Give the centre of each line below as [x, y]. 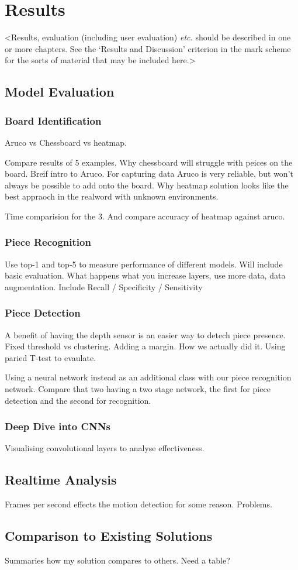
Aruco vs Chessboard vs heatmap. [66, 142]
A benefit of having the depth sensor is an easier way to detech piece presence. [145, 334]
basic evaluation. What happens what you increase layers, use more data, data [145, 275]
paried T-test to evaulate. [51, 357]
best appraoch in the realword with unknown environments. [112, 196]
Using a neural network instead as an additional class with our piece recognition [148, 377]
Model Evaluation [60, 92]
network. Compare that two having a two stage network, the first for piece [138, 389]
